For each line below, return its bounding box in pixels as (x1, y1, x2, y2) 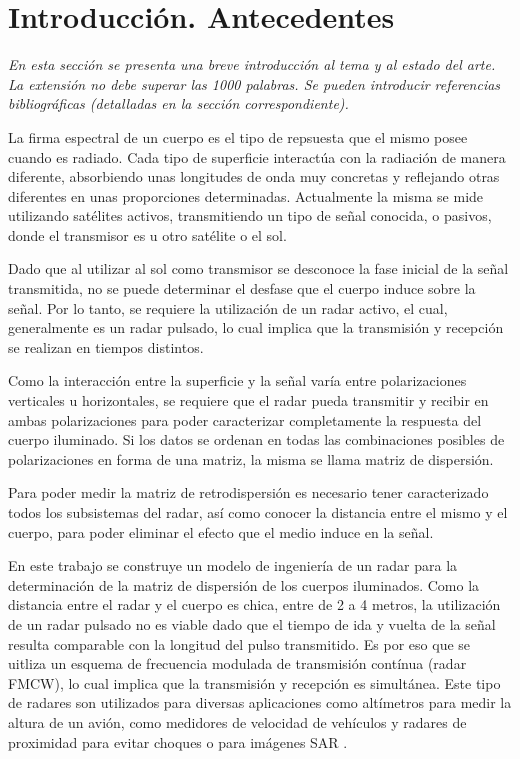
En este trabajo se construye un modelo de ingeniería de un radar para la (8, 555, 458, 576)
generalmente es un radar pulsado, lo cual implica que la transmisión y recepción (8, 317, 504, 338)
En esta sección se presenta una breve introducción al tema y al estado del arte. (8, 54, 496, 75)
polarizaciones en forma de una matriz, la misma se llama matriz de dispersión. (8, 448, 494, 469)
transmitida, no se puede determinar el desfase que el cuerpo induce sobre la (8, 278, 476, 299)
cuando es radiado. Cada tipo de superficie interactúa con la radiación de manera (8, 146, 506, 167)
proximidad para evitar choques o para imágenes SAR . (8, 731, 348, 752)
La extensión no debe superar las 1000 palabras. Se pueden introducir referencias (8, 73, 501, 94)
